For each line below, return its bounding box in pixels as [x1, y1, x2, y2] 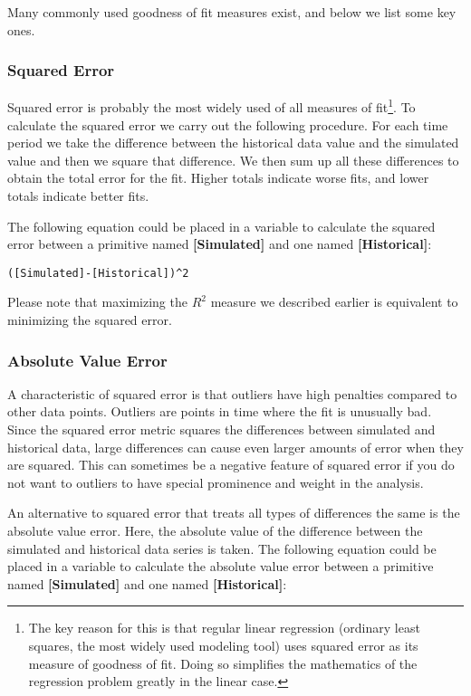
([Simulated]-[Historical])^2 [7, 266, 189, 280]
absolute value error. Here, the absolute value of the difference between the [7, 521, 423, 540]
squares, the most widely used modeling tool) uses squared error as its [28, 636, 418, 654]
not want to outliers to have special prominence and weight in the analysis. [7, 472, 424, 491]
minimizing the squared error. [7, 310, 172, 329]
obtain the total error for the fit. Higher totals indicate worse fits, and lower [7, 168, 429, 187]
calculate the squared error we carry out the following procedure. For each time [7, 115, 448, 134]
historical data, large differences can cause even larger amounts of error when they [7, 437, 464, 456]
